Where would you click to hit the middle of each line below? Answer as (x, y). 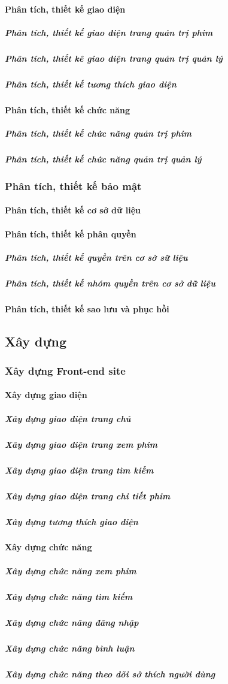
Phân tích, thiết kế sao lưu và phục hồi (87, 308)
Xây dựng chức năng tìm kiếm (69, 596)
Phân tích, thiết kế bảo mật (73, 186)
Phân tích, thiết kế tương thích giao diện (91, 84)
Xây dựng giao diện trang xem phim (81, 444)
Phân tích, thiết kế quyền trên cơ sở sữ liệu (96, 257)
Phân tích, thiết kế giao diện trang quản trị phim (109, 32)
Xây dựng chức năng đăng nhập (72, 622)
